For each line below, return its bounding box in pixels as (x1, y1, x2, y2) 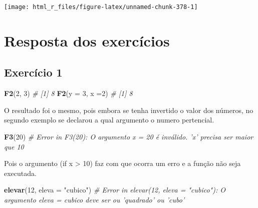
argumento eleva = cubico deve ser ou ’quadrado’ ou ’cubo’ (4, 194, 185, 204)
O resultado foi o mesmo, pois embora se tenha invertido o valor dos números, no (4, 104, 253, 115)
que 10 (4, 141, 24, 151)
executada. (4, 167, 37, 178)
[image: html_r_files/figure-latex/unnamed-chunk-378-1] (4, 3, 198, 10)
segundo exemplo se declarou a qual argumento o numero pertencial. (4, 114, 214, 125)
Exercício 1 (4, 64, 63, 80)
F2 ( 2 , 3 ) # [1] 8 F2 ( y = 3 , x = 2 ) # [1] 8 (4, 88, 133, 98)
